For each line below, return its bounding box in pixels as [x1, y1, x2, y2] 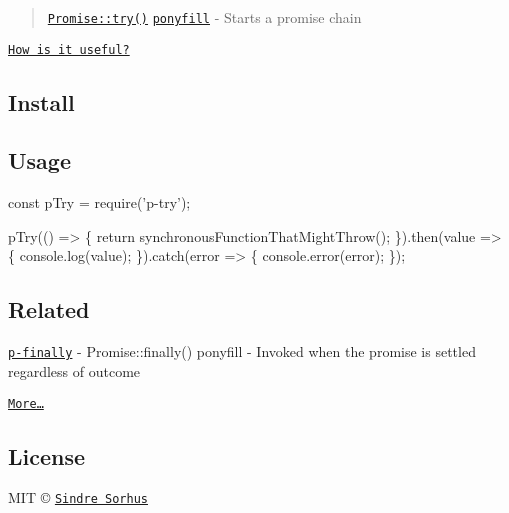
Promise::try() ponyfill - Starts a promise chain [47, 7, 362, 27]
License [8, 440, 86, 471]
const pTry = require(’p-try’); [8, 192, 191, 213]
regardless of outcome [8, 360, 141, 381]
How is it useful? [8, 42, 130, 57]
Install [8, 86, 75, 117]
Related [8, 294, 90, 325]
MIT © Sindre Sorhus [8, 487, 148, 508]
